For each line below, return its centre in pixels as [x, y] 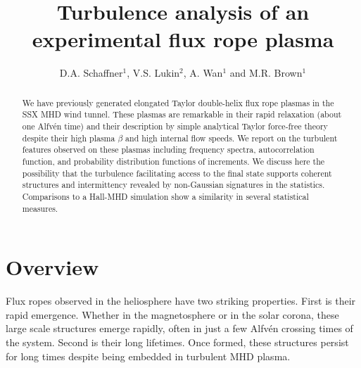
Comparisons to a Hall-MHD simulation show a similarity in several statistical [165, 196]
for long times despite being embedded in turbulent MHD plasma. [148, 356]
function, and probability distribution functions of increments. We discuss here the [173, 161]
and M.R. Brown [266, 73]
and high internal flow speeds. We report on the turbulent [232, 138]
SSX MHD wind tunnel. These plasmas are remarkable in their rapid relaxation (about [182, 114]
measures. [40, 208]
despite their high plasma [69, 138]
